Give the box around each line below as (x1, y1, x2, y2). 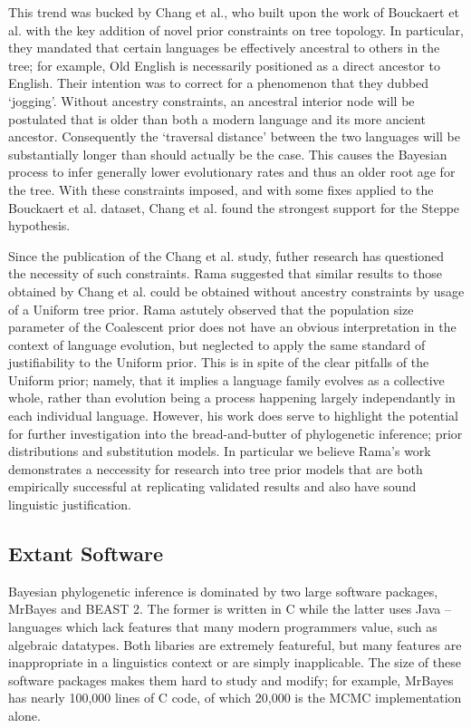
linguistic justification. (8, 495, 131, 514)
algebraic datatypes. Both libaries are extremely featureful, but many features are (8, 635, 462, 654)
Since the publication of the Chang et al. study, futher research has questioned (8, 246, 445, 265)
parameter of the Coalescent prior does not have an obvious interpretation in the (8, 317, 457, 336)
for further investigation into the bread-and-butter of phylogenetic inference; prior (8, 423, 463, 442)
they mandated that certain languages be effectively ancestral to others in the (8, 38, 440, 57)
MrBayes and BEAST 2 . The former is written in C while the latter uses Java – (8, 599, 451, 618)
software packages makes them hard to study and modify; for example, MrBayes (8, 670, 454, 689)
